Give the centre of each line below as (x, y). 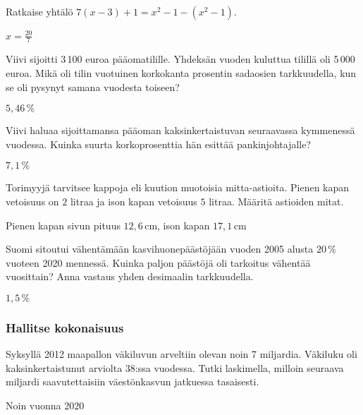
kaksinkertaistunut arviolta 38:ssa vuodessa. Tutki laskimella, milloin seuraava (175, 367)
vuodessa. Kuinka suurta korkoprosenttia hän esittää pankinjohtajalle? (159, 144)
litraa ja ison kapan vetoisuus (134, 201)
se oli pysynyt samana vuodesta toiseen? (93, 86)
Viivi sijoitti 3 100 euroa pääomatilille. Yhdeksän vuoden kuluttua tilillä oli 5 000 (180, 59)
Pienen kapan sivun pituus (63, 225)
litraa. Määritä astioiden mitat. (276, 201)
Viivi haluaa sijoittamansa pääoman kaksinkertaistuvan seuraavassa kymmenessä (180, 130)
